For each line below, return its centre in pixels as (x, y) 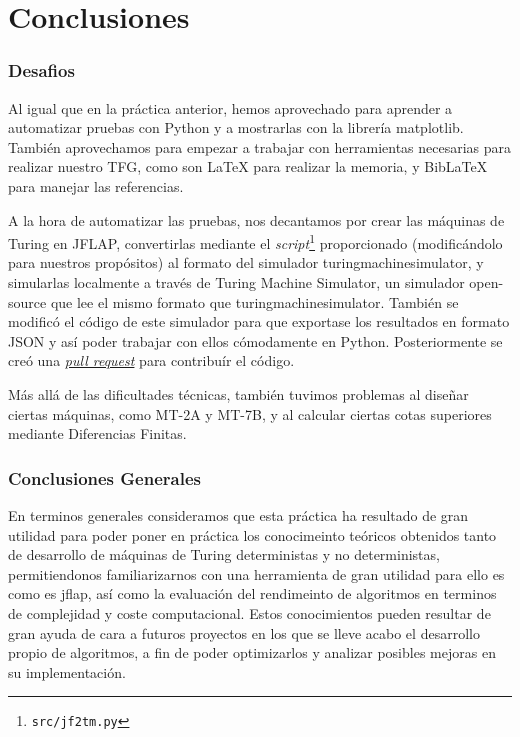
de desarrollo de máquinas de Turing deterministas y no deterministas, (224, 554)
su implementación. (67, 671)
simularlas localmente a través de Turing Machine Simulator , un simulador (236, 282)
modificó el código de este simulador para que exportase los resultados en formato (259, 321)
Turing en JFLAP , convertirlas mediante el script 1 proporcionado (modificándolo (255, 241)
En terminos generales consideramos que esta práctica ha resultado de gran (238, 514)
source (27, 301)
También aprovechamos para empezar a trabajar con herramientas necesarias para (260, 146)
